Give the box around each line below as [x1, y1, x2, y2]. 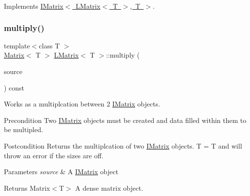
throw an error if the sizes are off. [4, 150, 104, 160]
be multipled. [4, 124, 43, 135]
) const [4, 82, 25, 92]
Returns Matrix [4, 182, 50, 193]
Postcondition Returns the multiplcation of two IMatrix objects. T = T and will [4, 140, 242, 151]
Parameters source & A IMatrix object [4, 166, 119, 177]
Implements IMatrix [4, 1, 63, 11]
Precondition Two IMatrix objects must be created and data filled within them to [4, 115, 247, 125]
